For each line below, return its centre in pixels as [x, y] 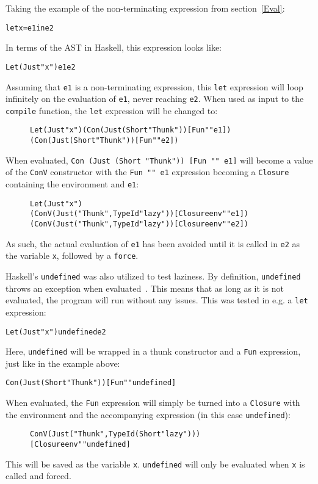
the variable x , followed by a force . [72, 255]
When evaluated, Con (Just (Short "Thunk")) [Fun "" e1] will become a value [159, 160]
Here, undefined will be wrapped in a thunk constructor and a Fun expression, [153, 351]
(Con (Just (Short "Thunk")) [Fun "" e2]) [104, 141]
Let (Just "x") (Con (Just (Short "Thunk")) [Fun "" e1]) [131, 130]
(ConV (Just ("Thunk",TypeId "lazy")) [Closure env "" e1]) [139, 214]
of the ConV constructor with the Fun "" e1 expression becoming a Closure [147, 172]
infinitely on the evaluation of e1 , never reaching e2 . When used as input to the [155, 99]
